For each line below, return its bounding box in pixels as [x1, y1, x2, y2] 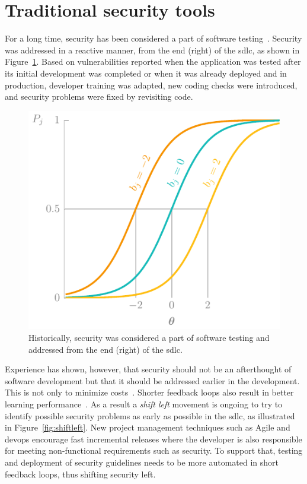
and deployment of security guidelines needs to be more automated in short [5, 455, 279, 468]
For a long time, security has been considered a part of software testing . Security [5, 32, 302, 45]
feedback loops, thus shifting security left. [5, 467, 156, 480]
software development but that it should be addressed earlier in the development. [5, 374, 300, 387]
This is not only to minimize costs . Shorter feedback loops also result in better [5, 386, 294, 398]
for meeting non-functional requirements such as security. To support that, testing [5, 444, 303, 457]
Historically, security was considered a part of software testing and [28, 331, 270, 344]
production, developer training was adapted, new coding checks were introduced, [5, 78, 298, 91]
